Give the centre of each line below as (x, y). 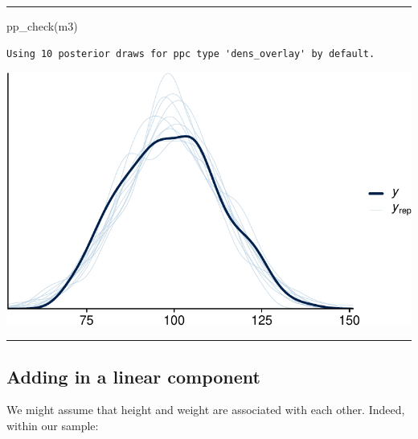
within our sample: (53, 425)
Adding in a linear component (133, 376)
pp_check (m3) (42, 26)
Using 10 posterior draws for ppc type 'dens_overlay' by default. (191, 53)
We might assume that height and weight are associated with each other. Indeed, (206, 410)
